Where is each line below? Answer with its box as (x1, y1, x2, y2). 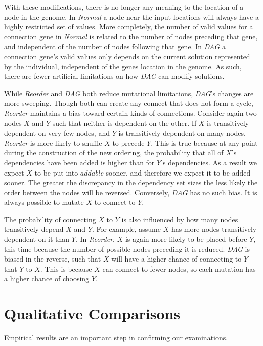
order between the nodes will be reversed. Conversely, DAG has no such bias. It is (4, 187, 257, 197)
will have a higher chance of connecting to (111, 253, 242, 264)
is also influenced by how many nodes (121, 213, 238, 224)
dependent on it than (4, 234, 70, 244)
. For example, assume (92, 224, 161, 234)
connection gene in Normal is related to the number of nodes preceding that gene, (4, 31, 258, 41)
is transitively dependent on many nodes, (118, 127, 246, 138)
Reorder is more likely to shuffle (4, 137, 102, 148)
